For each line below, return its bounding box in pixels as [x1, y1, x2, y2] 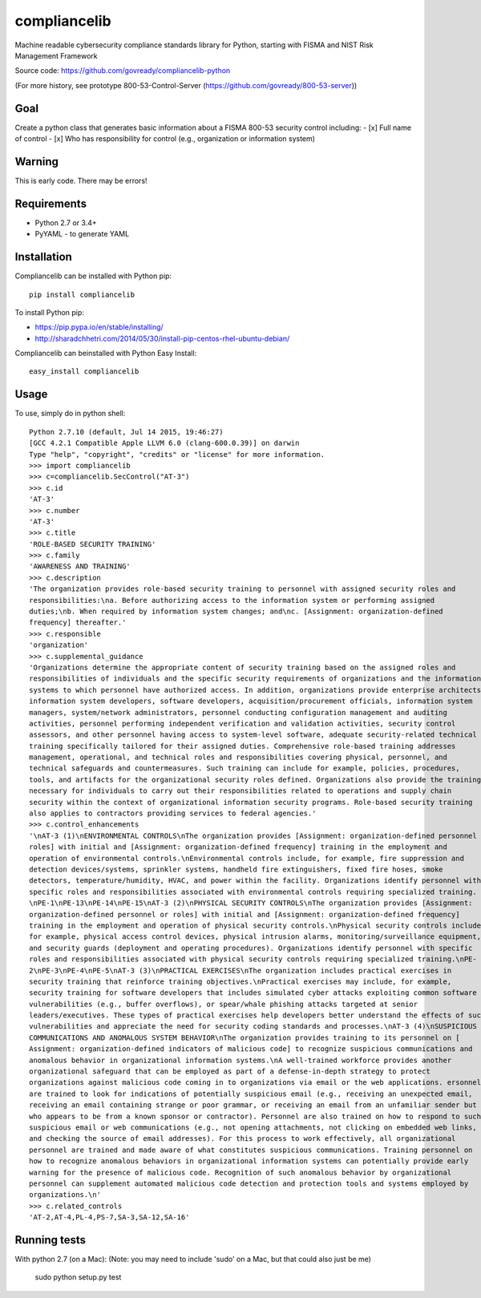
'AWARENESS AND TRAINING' [29, 562, 131, 571]
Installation [14, 250, 72, 264]
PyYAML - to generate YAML [34, 229, 130, 239]
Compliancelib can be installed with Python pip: [14, 271, 172, 281]
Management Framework [14, 51, 98, 60]
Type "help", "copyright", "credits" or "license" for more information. [29, 450, 325, 459]
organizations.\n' [29, 1191, 102, 1199]
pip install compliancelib [29, 289, 135, 299]
